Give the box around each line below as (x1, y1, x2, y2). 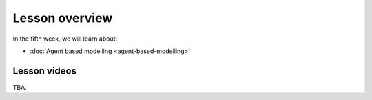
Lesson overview (12, 10, 113, 26)
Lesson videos (12, 65, 77, 77)
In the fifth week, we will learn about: (12, 34, 118, 43)
